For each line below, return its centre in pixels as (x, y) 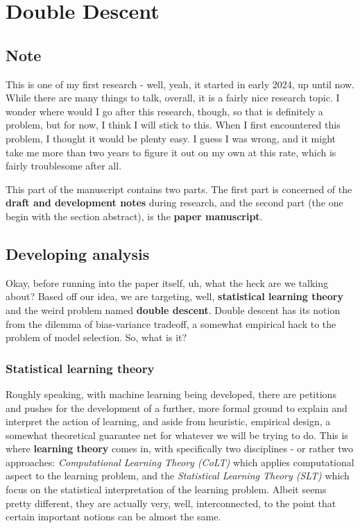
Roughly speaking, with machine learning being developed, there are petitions (171, 394)
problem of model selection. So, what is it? (96, 337)
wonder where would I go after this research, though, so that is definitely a (164, 111)
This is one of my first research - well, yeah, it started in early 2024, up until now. (180, 84)
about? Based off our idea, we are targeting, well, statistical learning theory (174, 296)
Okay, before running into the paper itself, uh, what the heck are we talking (167, 282)
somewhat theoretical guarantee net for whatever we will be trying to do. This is (177, 435)
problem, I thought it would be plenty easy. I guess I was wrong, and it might (171, 138)
